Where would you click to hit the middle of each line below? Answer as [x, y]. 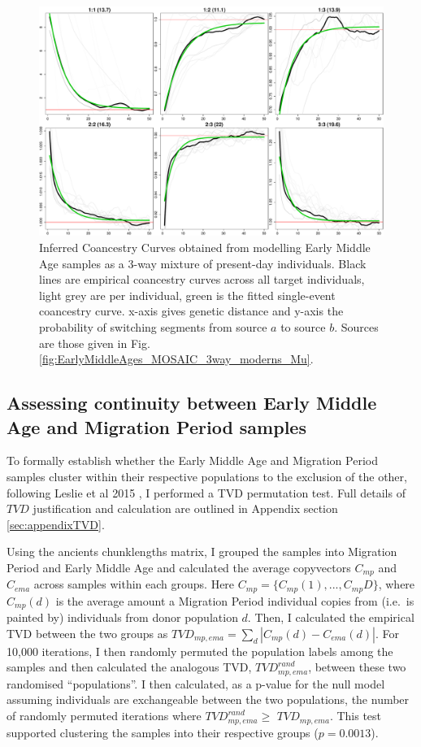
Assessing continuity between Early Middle [192, 403]
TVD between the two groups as [87, 633]
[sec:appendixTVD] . [56, 524]
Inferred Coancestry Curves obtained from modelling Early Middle [205, 247]
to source [303, 326]
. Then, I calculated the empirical [331, 617]
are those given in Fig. [95, 343]
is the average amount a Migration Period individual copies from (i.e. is [235, 600]
